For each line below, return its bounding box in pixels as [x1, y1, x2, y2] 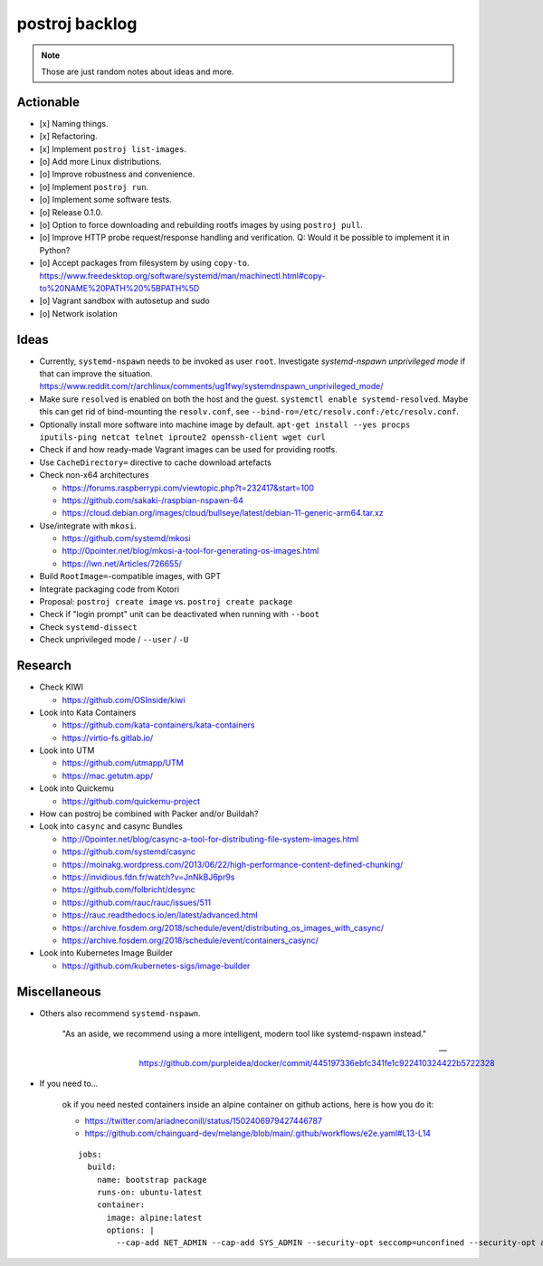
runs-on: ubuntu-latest [96, 1186, 203, 1197]
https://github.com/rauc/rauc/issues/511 [62, 897, 212, 908]
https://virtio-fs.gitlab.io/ [62, 732, 154, 743]
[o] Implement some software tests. [39, 195, 172, 205]
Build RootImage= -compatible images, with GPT [39, 571, 222, 582]
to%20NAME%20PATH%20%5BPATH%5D [39, 282, 200, 293]
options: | [106, 1225, 155, 1235]
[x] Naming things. [39, 118, 109, 129]
